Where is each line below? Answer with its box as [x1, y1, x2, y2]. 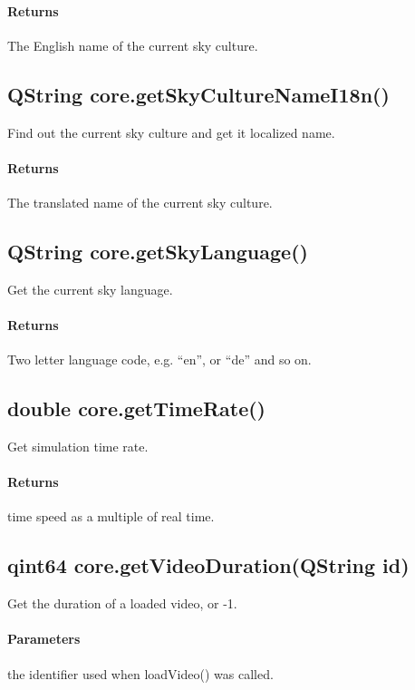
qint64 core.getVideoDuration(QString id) [7, 551, 410, 579]
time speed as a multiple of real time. [7, 507, 215, 526]
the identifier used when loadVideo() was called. [7, 664, 274, 683]
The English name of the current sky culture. [7, 35, 258, 54]
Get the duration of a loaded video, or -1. [7, 594, 237, 613]
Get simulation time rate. [7, 436, 149, 455]
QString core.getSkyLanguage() [7, 237, 308, 265]
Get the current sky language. [7, 279, 173, 298]
